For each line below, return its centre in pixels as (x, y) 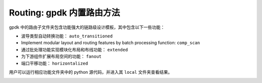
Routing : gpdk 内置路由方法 (65, 13)
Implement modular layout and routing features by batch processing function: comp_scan (111, 43)
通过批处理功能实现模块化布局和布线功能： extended (74, 50)
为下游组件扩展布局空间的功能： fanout (61, 56)
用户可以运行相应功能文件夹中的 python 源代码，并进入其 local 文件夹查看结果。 (90, 72)
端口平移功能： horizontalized (55, 63)
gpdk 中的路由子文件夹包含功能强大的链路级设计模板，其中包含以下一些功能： (87, 27)
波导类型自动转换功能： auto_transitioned (67, 36)
